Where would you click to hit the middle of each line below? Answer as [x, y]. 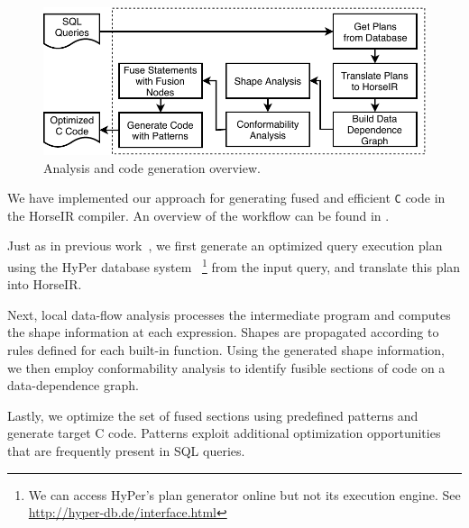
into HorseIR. [45, 284]
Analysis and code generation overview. [152, 167]
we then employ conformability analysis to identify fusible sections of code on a [226, 367]
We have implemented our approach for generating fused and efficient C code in [226, 198]
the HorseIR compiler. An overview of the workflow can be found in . [198, 215]
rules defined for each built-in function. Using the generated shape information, [226, 350]
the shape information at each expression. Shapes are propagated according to [223, 332]
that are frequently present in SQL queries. [126, 450]
